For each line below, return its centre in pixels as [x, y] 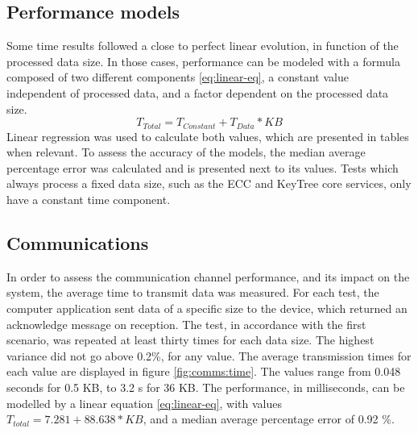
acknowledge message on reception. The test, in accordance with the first [186, 324]
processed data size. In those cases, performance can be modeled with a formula [204, 61]
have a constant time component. [89, 199]
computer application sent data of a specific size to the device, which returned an [207, 308]
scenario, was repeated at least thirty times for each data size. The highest [190, 340]
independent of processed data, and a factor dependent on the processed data [198, 92]
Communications [78, 242]
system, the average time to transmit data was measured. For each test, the [193, 292]
